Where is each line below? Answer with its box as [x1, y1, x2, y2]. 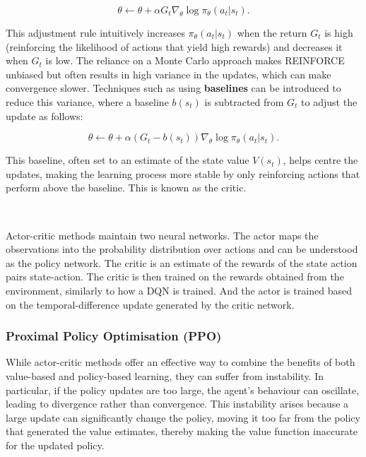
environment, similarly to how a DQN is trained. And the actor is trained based [6, 283, 352, 297]
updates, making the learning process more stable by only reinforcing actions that [6, 166, 360, 181]
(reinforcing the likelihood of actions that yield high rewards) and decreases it [6, 39, 343, 54]
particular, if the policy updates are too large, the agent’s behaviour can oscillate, [6, 382, 360, 397]
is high [324, 25, 353, 40]
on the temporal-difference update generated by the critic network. [6, 297, 295, 311]
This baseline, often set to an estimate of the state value [6, 153, 249, 167]
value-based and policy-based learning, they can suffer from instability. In [6, 368, 324, 383]
